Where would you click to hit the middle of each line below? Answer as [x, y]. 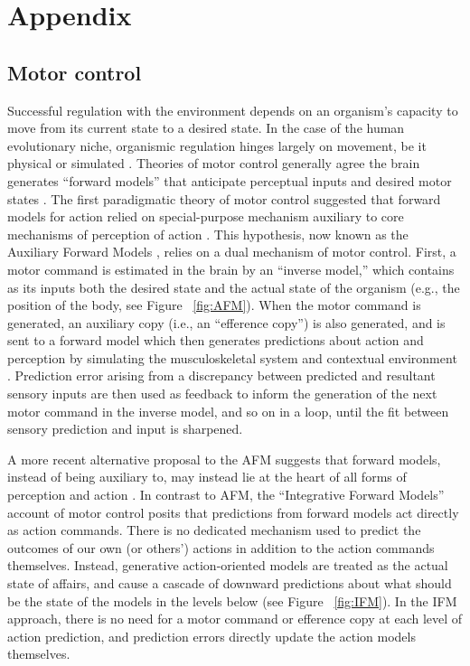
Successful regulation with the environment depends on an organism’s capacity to [233, 110]
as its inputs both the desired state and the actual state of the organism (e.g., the [234, 287]
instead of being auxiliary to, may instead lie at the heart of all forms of [207, 477]
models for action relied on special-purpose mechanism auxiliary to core [206, 216]
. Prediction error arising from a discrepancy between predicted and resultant [221, 375]
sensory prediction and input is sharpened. [125, 429]
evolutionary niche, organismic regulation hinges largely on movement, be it [217, 145]
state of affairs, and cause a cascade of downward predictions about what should [230, 583]
